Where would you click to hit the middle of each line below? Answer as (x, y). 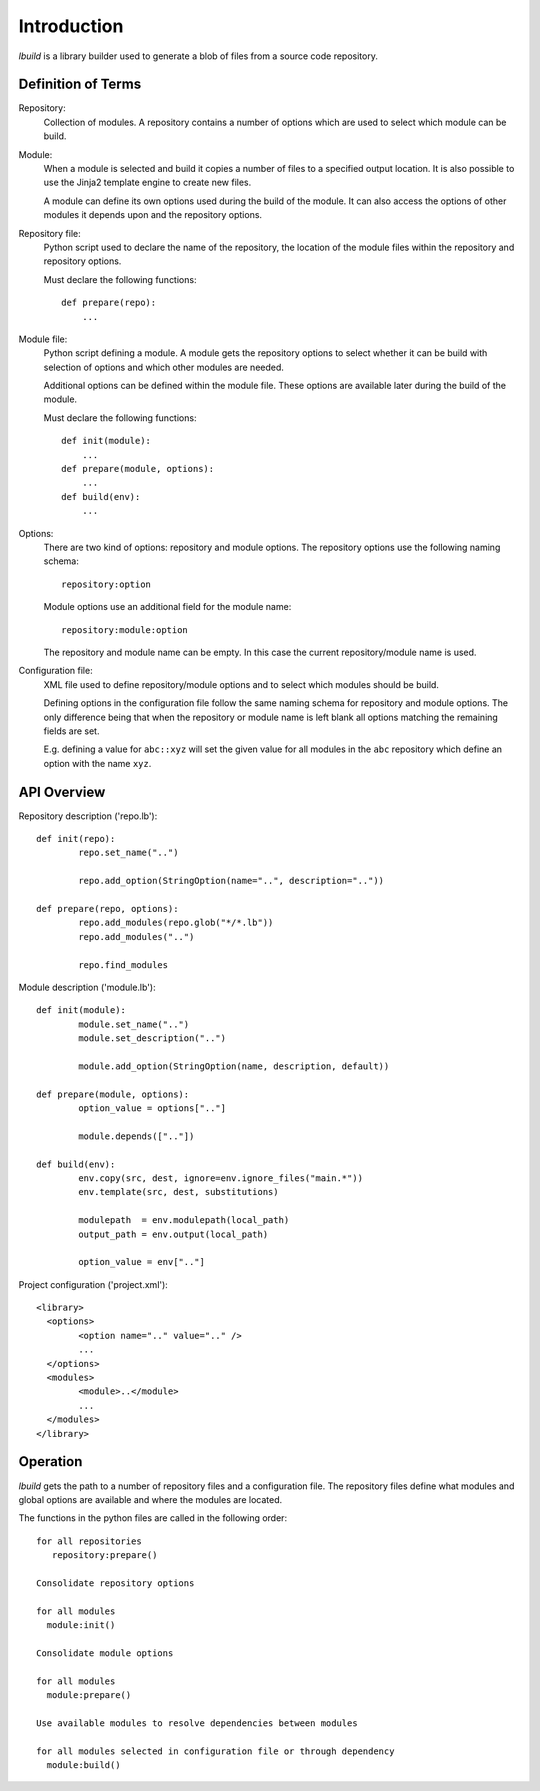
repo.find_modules (123, 964)
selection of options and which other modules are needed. (164, 367)
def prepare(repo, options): (107, 908)
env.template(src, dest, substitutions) (178, 1192)
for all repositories (89, 1541)
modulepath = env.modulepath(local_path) (184, 1220)
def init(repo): (76, 838)
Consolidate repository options (115, 1583)
